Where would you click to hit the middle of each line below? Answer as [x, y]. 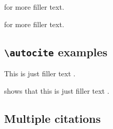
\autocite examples [56, 51]
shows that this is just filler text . [57, 90]
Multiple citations [53, 118]
